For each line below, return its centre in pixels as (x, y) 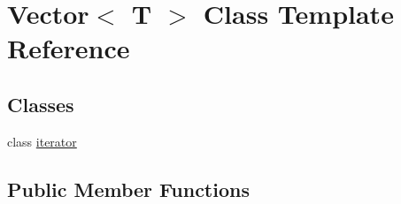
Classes (41, 104)
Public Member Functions (128, 189)
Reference (69, 48)
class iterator (42, 141)
